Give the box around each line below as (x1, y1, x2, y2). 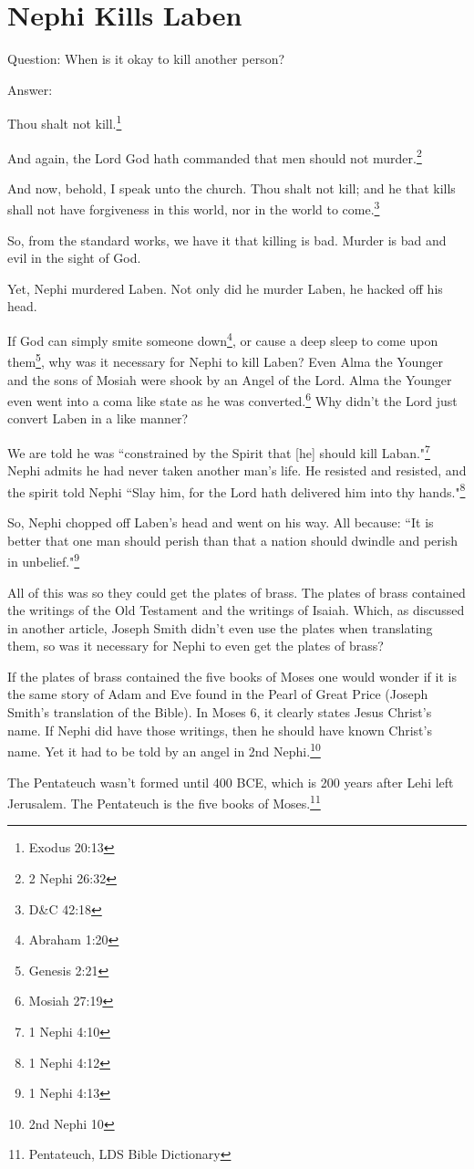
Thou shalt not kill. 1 (7, 111, 122, 132)
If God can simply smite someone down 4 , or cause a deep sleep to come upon (7, 329, 438, 350)
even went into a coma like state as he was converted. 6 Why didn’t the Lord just (7, 389, 458, 410)
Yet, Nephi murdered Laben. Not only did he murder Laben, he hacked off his (7, 278, 443, 297)
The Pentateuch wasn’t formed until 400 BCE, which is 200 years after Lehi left (7, 772, 454, 791)
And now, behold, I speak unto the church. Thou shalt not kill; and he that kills (7, 178, 456, 197)
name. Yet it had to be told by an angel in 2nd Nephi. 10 (7, 739, 321, 760)
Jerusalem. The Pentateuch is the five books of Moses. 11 (7, 791, 321, 812)
